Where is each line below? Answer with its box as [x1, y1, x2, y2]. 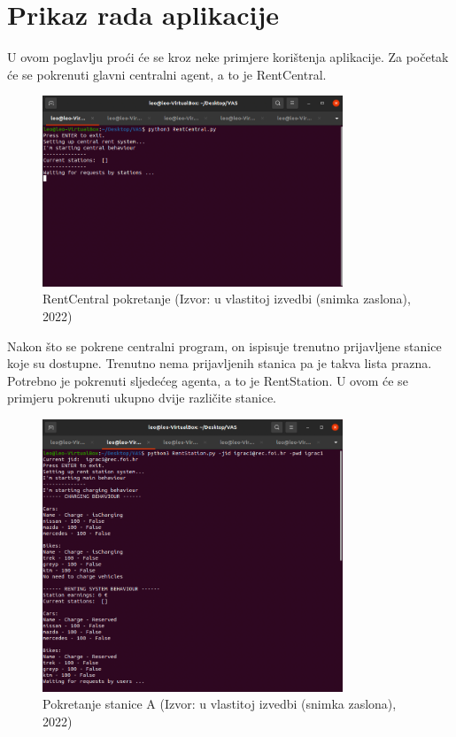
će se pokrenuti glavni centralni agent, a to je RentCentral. [7, 65, 327, 83]
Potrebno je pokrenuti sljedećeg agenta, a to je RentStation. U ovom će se [7, 371, 408, 389]
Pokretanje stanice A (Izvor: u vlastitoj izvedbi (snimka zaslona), [43, 695, 397, 713]
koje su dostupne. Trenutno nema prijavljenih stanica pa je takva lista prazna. [7, 354, 432, 372]
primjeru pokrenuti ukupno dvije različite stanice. [7, 388, 277, 407]
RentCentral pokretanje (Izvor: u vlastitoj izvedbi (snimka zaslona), [43, 289, 411, 308]
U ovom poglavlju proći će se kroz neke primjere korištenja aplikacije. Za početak [7, 48, 449, 66]
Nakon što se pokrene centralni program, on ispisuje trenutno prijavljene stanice [7, 336, 442, 355]
